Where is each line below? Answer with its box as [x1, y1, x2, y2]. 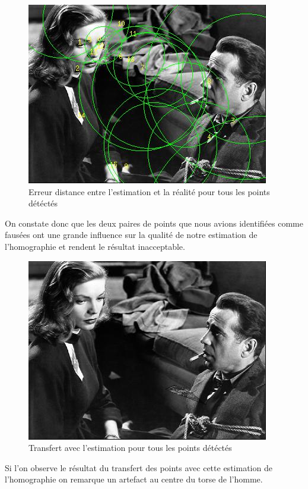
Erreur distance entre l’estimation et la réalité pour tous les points [28, 185, 270, 198]
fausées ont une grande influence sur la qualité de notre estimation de [5, 228, 258, 241]
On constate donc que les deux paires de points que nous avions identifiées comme [5, 217, 303, 229]
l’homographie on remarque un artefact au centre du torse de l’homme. [5, 473, 263, 485]
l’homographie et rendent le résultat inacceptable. [5, 240, 185, 252]
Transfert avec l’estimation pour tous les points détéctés [28, 441, 232, 454]
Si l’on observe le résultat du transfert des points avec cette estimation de [5, 461, 272, 474]
